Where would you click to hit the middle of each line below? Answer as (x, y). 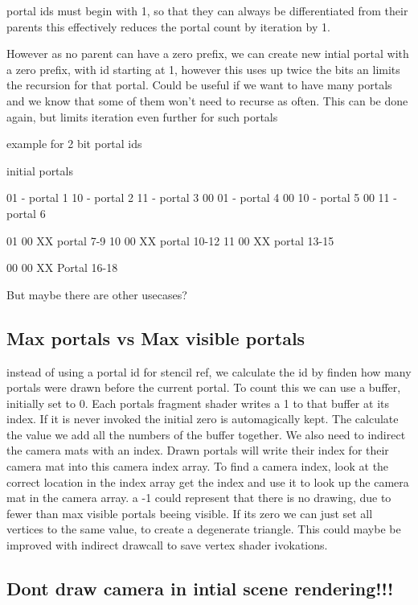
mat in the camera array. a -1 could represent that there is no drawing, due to (199, 498)
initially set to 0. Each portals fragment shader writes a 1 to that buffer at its (198, 403)
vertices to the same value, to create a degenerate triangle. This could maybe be (204, 529)
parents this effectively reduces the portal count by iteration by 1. (168, 26)
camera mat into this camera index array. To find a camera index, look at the (198, 466)
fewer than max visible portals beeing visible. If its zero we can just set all (190, 513)
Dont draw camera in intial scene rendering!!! (200, 589)
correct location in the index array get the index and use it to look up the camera (208, 482)
